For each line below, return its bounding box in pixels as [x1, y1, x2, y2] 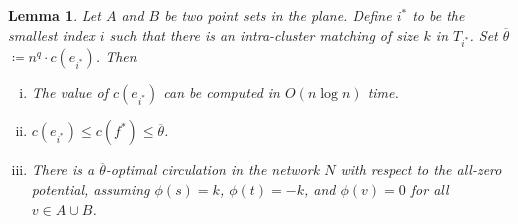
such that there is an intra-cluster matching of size [109, 24, 419, 45]
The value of [31, 82, 109, 103]
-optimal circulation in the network [105, 159, 320, 180]
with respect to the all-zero [340, 159, 502, 180]
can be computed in [163, 82, 280, 103]
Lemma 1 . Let [8, 5, 101, 25]
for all [410, 178, 449, 199]
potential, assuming [31, 178, 150, 199]
